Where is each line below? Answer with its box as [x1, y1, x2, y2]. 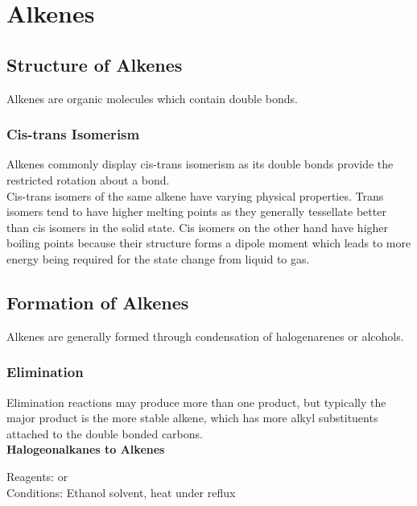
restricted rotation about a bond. [6, 171, 170, 188]
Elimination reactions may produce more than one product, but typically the [6, 393, 386, 410]
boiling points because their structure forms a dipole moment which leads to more [6, 234, 411, 251]
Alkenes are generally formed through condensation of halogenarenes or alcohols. [6, 327, 404, 344]
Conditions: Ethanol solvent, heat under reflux [6, 483, 236, 500]
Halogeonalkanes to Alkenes [6, 441, 165, 458]
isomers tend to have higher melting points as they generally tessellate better [6, 203, 386, 220]
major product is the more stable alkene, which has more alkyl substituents [6, 409, 378, 426]
